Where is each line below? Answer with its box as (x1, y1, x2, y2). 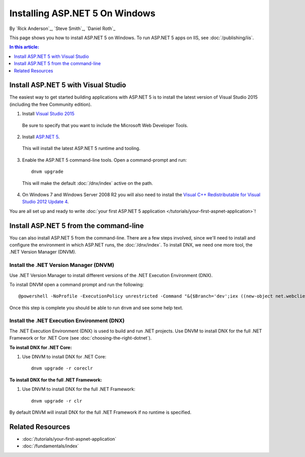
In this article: (9, 44, 39, 50)
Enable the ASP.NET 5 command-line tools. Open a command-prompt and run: (22, 157, 187, 163)
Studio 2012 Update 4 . (22, 199, 69, 205)
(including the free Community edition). (9, 101, 92, 107)
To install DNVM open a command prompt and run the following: (9, 281, 144, 287)
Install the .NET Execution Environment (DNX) (9, 317, 125, 324)
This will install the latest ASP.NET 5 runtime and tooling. (22, 145, 141, 151)
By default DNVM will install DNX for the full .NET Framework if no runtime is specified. (9, 409, 192, 415)
